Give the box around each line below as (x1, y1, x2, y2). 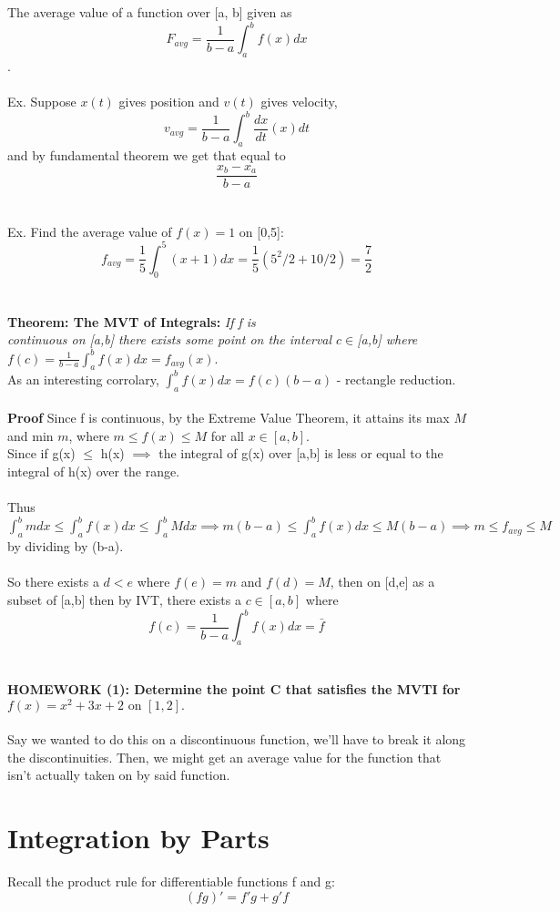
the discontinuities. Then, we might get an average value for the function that (7, 747, 442, 766)
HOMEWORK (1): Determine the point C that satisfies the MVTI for (7, 679, 461, 698)
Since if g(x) (7, 444, 76, 463)
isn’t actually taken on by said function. (7, 765, 230, 784)
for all (210, 425, 245, 445)
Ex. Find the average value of (7, 221, 172, 241)
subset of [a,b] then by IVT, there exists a (7, 589, 241, 609)
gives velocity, (260, 92, 338, 111)
